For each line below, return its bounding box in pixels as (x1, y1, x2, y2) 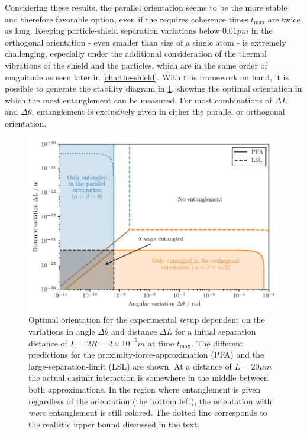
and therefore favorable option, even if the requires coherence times (5, 12, 248, 25)
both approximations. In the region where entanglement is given (28, 383, 261, 395)
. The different (190, 336, 243, 349)
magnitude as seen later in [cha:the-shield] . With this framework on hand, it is (5, 70, 289, 83)
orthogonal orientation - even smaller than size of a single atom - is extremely (5, 35, 286, 48)
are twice (267, 12, 300, 25)
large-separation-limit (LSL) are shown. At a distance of (28, 359, 232, 372)
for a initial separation (174, 325, 256, 337)
